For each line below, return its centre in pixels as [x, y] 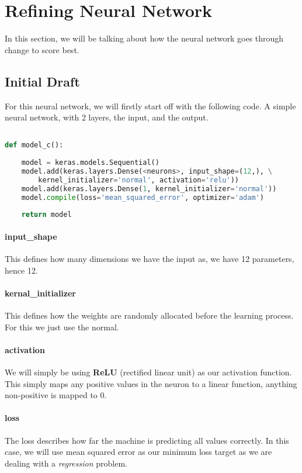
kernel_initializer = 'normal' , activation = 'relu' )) [138, 180]
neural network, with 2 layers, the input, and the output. [107, 117]
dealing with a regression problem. [66, 463]
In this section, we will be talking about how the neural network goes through [144, 38]
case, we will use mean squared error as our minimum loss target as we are [138, 452]
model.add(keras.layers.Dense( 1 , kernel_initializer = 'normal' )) [149, 189]
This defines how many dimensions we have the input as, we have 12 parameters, [150, 259]
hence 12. [21, 270]
